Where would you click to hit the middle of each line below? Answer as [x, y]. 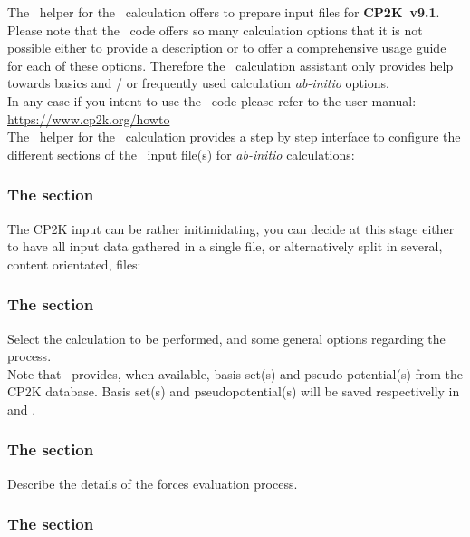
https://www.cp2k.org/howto [89, 118]
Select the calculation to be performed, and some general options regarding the [226, 338]
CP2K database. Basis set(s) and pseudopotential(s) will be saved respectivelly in [234, 391]
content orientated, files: [74, 264]
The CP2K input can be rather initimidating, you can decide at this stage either [231, 228]
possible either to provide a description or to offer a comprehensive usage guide [227, 48]
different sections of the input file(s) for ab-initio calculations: [181, 154]
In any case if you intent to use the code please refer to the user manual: [212, 100]
